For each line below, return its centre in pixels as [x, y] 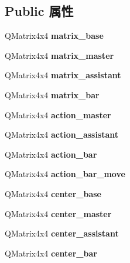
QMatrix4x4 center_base [53, 193]
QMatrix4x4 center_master [58, 213]
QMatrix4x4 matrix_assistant [63, 75]
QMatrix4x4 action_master [58, 114]
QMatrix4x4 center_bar [51, 253]
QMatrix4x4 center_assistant [62, 233]
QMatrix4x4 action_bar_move [65, 174]
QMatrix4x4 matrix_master [59, 55]
